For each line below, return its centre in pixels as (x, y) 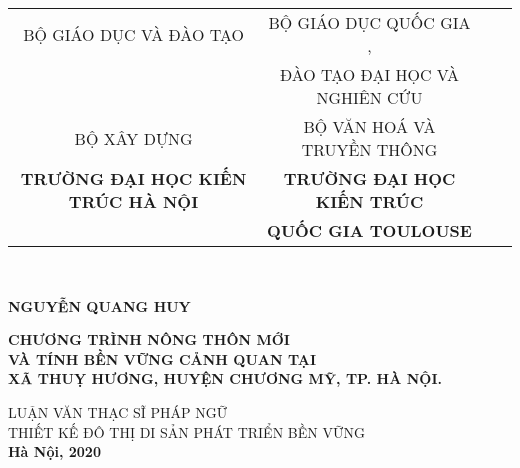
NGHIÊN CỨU (369, 97)
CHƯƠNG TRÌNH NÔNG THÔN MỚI (149, 339)
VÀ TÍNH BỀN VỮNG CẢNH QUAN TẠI (162, 358)
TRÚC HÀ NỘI (133, 201)
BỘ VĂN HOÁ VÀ (369, 126)
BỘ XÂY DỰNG (133, 138)
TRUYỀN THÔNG (369, 149)
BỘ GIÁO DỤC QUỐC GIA (369, 22)
